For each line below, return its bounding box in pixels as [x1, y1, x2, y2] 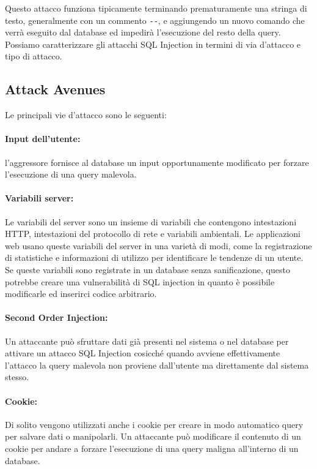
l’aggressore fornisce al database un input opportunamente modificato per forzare [5, 156, 309, 168]
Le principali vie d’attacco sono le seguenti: [5, 108, 167, 121]
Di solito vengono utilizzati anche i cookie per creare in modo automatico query [5, 418, 304, 430]
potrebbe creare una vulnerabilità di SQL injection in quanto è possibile [5, 275, 275, 288]
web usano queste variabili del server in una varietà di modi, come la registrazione [5, 239, 312, 252]
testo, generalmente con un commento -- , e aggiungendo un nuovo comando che [5, 13, 305, 26]
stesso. [5, 370, 29, 383]
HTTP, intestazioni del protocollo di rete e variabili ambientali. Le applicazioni [5, 227, 301, 240]
